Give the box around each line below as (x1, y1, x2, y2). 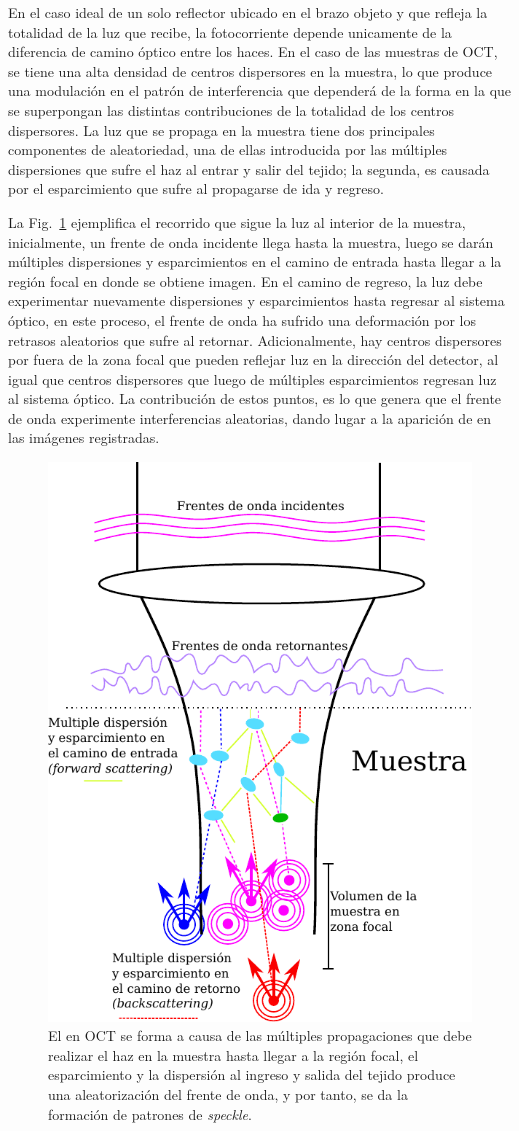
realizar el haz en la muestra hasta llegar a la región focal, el (48, 1044, 419, 1065)
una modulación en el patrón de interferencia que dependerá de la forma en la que (8, 80, 512, 101)
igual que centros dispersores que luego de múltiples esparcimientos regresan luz (8, 368, 497, 389)
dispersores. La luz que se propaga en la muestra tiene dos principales (8, 119, 435, 140)
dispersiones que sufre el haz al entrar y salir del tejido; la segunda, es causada (8, 158, 490, 179)
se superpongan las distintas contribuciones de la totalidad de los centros (8, 99, 455, 120)
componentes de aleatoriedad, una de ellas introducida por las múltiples (8, 139, 448, 160)
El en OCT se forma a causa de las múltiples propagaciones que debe (48, 1025, 472, 1046)
